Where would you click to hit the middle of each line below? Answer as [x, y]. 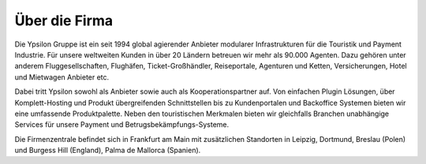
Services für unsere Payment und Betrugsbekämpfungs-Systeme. [122, 125]
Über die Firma [64, 20]
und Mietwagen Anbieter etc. [62, 77]
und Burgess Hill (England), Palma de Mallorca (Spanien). [108, 151]
